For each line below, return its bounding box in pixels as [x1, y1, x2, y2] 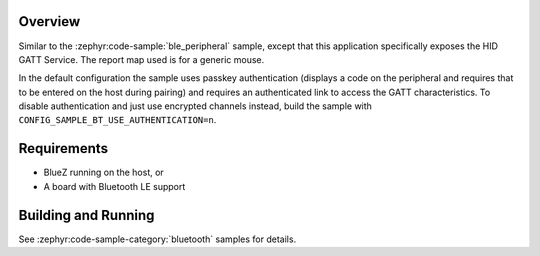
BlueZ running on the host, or [43, 166, 164, 179]
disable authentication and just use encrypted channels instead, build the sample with [18, 100, 372, 112]
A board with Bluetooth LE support [43, 180, 186, 192]
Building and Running [18, 206, 155, 224]
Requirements [18, 140, 109, 157]
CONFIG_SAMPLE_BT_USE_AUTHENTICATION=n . [18, 114, 217, 126]
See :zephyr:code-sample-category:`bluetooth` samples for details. [18, 233, 297, 245]
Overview [18, 13, 81, 30]
